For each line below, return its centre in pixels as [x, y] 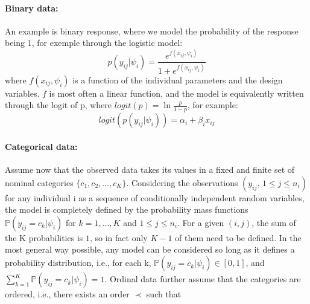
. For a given [201, 222]
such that [164, 294]
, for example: [213, 105]
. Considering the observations [182, 182]
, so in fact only [119, 237]
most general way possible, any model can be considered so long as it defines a [150, 249]
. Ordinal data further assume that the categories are [203, 279]
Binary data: [32, 8]
